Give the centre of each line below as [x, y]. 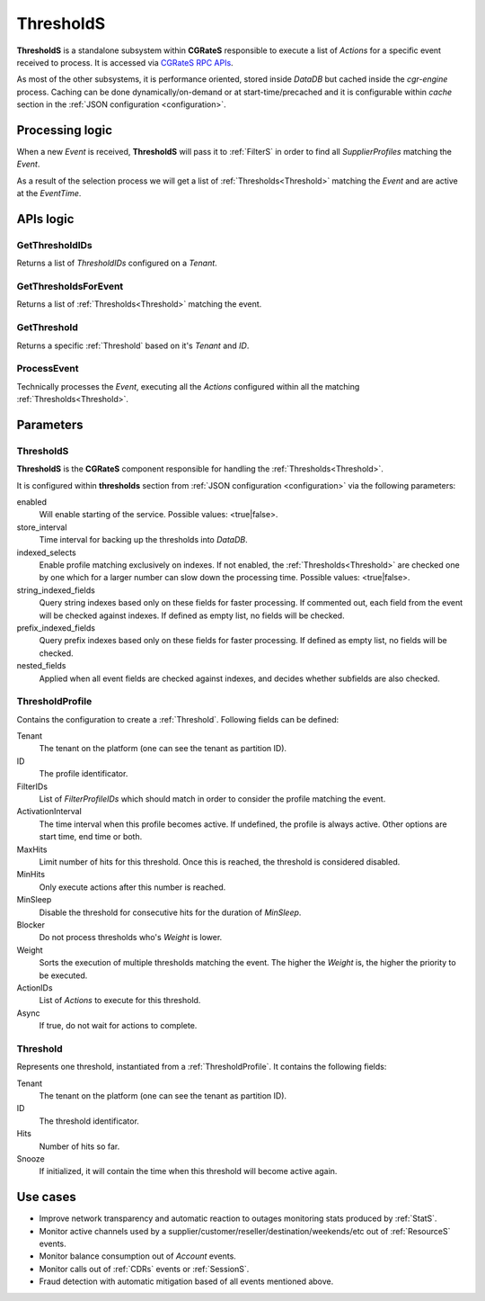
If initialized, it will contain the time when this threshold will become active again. [188, 1171]
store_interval [42, 527]
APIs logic [45, 219]
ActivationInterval [49, 812]
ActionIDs [35, 987]
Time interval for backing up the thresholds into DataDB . [143, 540]
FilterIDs [32, 786]
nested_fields [41, 666]
